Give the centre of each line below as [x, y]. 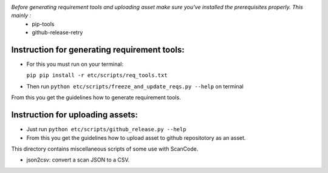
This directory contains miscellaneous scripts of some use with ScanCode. [105, 149]
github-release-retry [57, 33]
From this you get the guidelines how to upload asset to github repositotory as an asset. [136, 138]
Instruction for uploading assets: [75, 115]
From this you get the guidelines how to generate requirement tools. [96, 97]
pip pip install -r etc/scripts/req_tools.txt [97, 75]
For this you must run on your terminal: [75, 64]
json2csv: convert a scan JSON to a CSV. [78, 160]
